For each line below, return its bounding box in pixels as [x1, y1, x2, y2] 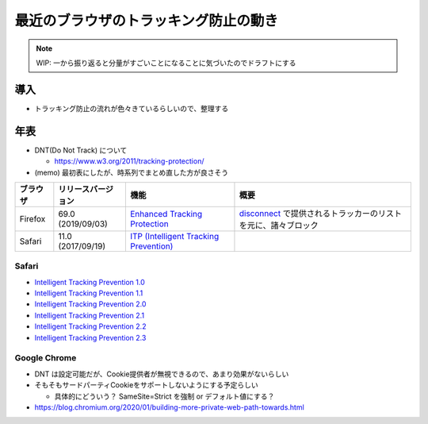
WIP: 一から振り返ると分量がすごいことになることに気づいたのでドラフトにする [36, 58, 296, 67]
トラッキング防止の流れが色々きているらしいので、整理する [34, 103, 229, 113]
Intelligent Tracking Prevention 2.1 [34, 310, 145, 320]
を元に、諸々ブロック [239, 219, 319, 230]
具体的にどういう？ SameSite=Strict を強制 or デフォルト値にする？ [54, 391, 275, 401]
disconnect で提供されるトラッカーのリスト [239, 207, 402, 218]
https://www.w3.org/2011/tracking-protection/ [54, 156, 204, 166]
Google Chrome [14, 353, 77, 364]
